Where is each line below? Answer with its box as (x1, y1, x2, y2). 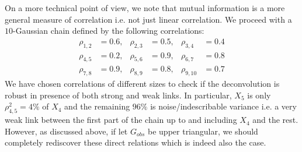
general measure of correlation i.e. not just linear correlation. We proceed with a (5, 13, 292, 25)
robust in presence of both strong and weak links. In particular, (5, 89, 232, 101)
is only (247, 89, 271, 101)
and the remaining (64, 100, 130, 112)
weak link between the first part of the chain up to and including (5, 114, 237, 126)
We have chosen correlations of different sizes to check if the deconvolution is (5, 77, 280, 90)
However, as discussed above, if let (5, 125, 128, 137)
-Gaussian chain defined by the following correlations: (13, 24, 204, 37)
